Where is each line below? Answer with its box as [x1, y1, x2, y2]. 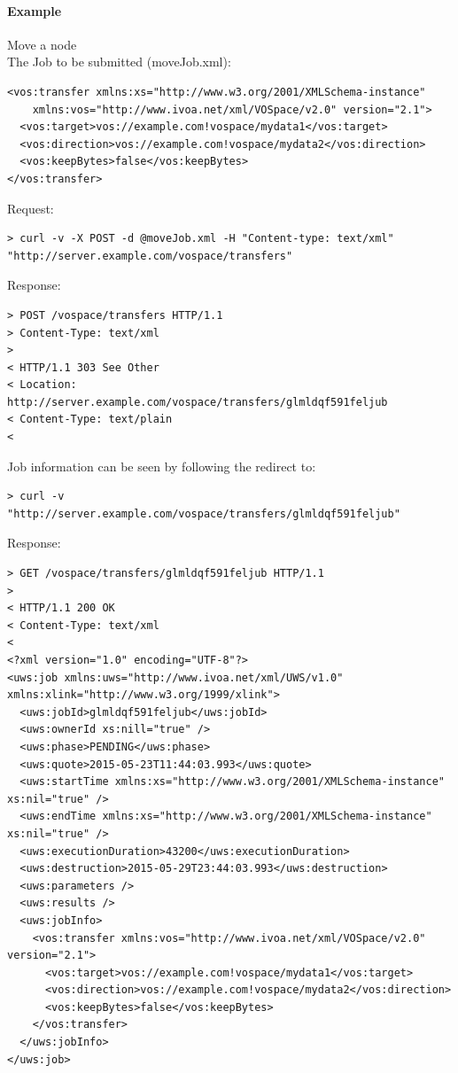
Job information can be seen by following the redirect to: [7, 456, 316, 475]
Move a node [7, 35, 77, 53]
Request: [7, 198, 54, 217]
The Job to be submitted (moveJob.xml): [7, 52, 231, 71]
